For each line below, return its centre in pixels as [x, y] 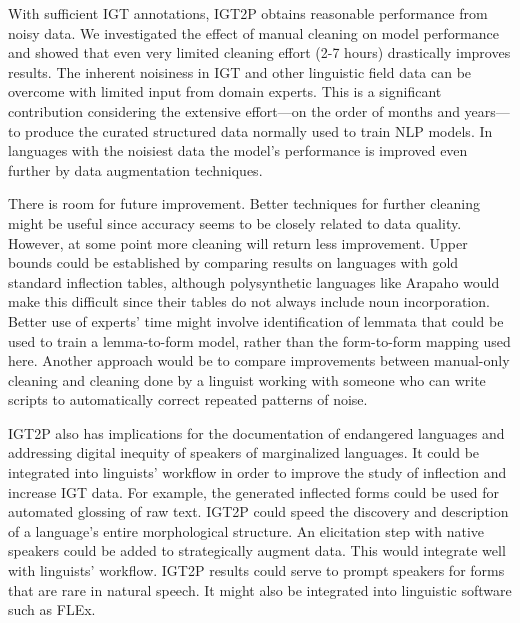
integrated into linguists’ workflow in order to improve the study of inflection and [257, 472]
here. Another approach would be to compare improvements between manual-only [259, 360]
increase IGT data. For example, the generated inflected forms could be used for [254, 491]
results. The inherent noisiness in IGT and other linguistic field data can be [240, 71]
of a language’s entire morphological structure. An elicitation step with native [246, 530]
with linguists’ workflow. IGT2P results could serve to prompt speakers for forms [256, 570]
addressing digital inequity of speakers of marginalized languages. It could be [244, 452]
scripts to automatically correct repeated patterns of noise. [188, 399]
